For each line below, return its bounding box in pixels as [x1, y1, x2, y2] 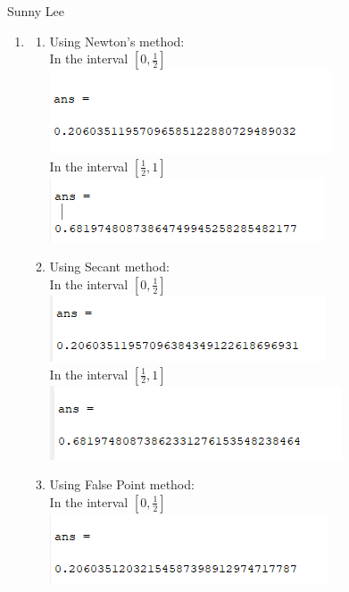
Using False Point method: [49, 475, 195, 494]
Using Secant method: [49, 257, 170, 276]
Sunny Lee [7, 2, 64, 20]
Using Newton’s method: [49, 31, 185, 50]
